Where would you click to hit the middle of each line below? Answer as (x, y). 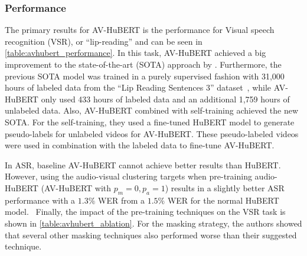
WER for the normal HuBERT (223, 200)
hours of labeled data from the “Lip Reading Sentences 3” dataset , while (138, 87)
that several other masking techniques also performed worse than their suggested (151, 235)
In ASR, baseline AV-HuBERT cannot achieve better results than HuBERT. (143, 164)
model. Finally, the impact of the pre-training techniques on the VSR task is (145, 212)
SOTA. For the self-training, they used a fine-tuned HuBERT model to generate (150, 122)
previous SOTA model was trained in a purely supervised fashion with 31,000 (145, 76)
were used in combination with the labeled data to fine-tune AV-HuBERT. (140, 145)
